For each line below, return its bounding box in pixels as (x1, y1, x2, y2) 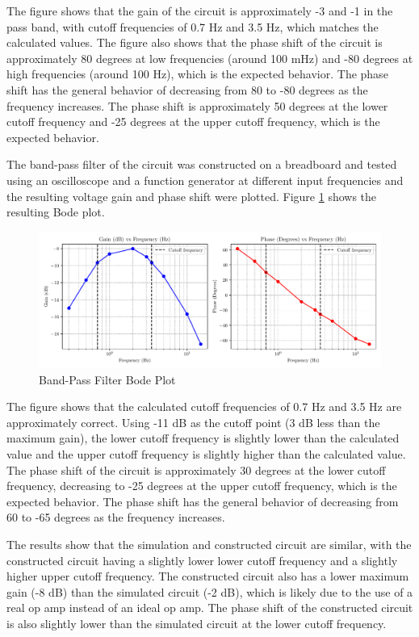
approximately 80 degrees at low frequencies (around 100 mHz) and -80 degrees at (6, 49, 413, 66)
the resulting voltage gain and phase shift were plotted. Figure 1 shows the (6, 187, 377, 204)
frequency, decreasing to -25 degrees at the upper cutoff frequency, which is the (6, 477, 397, 494)
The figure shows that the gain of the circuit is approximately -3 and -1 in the (6, 2, 393, 19)
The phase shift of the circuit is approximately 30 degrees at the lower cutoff (6, 461, 386, 478)
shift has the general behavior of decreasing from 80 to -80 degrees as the (6, 81, 368, 98)
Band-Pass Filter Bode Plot (39, 371, 176, 388)
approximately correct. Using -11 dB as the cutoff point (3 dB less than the (6, 413, 380, 430)
